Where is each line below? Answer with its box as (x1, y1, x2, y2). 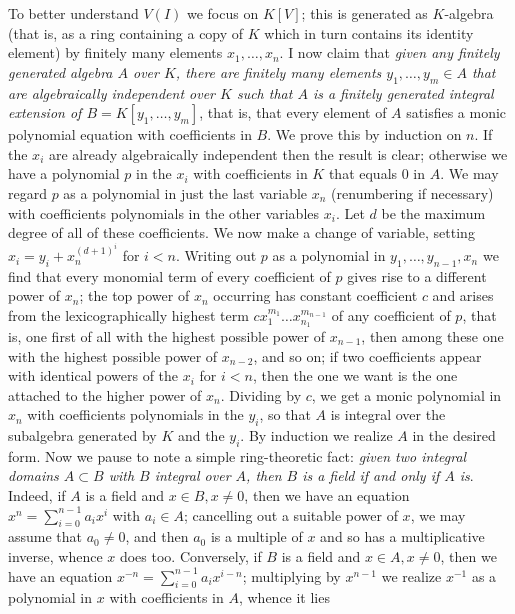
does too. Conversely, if (119, 546, 262, 567)
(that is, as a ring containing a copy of (8, 22, 244, 43)
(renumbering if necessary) (331, 182, 494, 203)
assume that (8, 526, 83, 547)
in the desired (412, 425, 496, 446)
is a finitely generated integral (312, 82, 494, 103)
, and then (125, 526, 189, 547)
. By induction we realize (240, 425, 393, 446)
